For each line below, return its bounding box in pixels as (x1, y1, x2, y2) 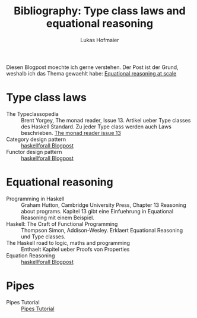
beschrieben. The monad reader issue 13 (21, 129, 122, 136)
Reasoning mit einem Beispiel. (21, 214, 95, 221)
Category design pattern (6, 136, 66, 143)
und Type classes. (21, 233, 66, 240)
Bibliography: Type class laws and (14, 4, 186, 18)
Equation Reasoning (6, 251, 55, 259)
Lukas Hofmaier (80, 36, 119, 43)
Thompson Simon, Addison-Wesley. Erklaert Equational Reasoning (21, 226, 183, 234)
